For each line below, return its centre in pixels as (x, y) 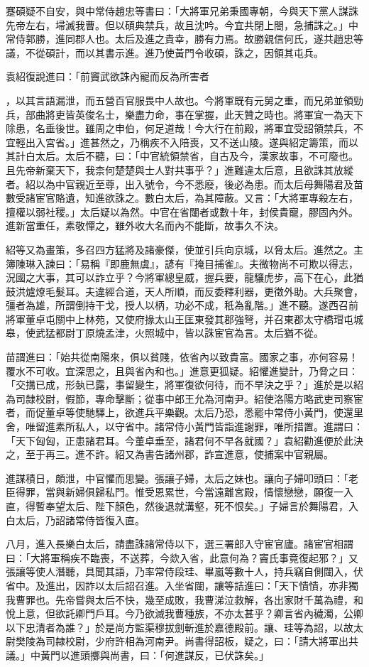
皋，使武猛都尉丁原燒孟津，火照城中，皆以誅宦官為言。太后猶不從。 (165, 333)
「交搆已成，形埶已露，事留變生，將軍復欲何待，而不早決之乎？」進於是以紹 (184, 385)
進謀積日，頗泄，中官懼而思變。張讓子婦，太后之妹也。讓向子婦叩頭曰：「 (177, 478)
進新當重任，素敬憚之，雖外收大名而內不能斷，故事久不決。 (145, 226)
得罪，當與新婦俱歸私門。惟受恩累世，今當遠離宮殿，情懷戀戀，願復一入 (184, 492)
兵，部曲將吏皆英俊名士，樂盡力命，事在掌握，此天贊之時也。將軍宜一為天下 (184, 114)
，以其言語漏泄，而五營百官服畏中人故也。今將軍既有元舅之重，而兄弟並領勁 (184, 100)
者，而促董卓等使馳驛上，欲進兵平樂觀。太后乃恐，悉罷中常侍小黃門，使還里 (184, 412)
